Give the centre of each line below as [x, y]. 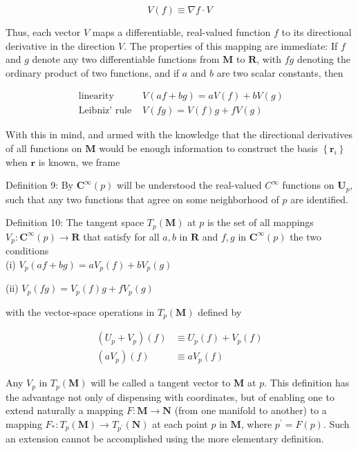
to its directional [317, 32]
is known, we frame [79, 161]
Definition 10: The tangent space [75, 222]
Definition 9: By [40, 185]
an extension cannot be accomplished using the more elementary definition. [165, 438]
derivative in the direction [60, 45]
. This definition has [307, 383]
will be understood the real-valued [189, 185]
